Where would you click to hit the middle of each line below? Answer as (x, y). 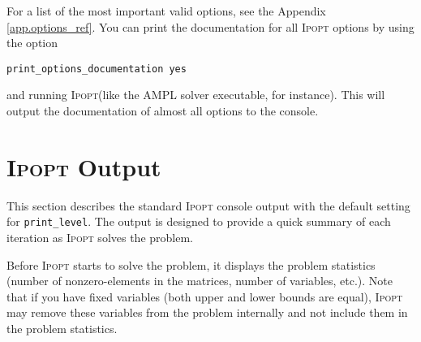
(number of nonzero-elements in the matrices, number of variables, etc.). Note (200, 281)
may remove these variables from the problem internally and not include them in (207, 312)
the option (32, 43)
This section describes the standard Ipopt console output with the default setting (208, 205)
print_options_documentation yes (97, 69)
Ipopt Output (84, 166)
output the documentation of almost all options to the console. (163, 111)
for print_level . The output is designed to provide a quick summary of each (199, 221)
